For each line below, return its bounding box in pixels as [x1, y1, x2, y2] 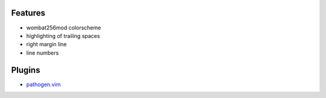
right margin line [26, 41, 67, 48]
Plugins [11, 65, 40, 75]
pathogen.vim [26, 81, 61, 88]
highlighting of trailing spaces [26, 32, 100, 39]
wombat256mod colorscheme [26, 24, 101, 31]
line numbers [26, 49, 59, 57]
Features [11, 8, 45, 18]
